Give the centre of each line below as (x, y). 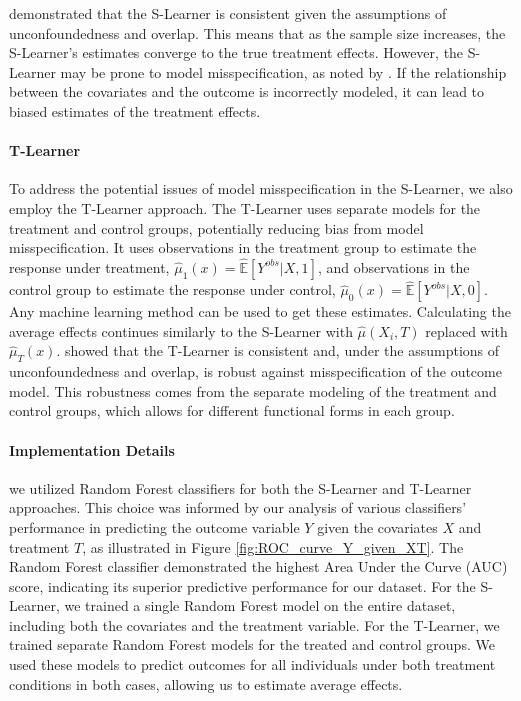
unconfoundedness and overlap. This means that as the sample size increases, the (257, 32)
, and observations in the (393, 266)
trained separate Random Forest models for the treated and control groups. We (252, 644)
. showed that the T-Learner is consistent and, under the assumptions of (278, 350)
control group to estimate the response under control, (172, 289)
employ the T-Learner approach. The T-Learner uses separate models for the (245, 207)
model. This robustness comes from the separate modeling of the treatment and (253, 390)
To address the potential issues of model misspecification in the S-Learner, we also (261, 188)
